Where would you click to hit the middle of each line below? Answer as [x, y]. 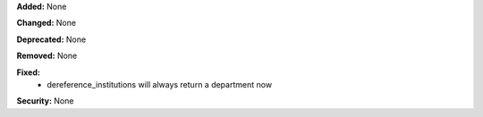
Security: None [45, 101]
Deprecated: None [51, 39]
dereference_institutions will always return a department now [160, 84]
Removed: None [47, 56]
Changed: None [46, 23]
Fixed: [28, 72]
